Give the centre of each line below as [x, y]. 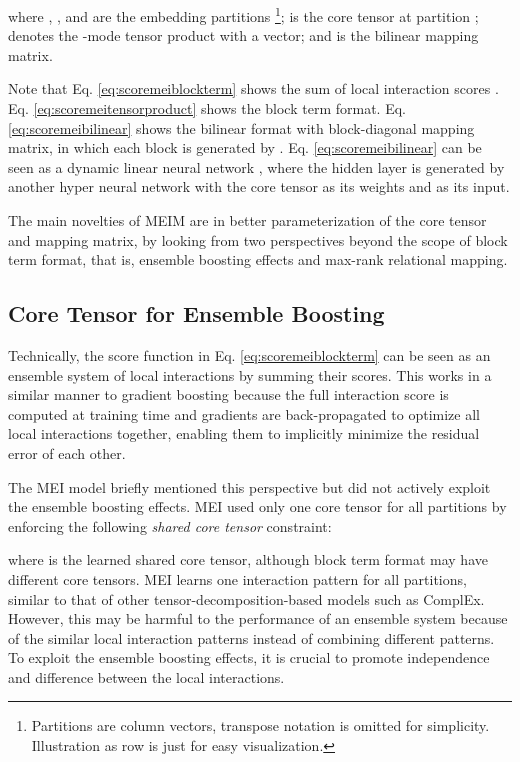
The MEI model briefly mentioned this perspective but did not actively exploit [249, 486]
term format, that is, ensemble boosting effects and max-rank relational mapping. [258, 259]
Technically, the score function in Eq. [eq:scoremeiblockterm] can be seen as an [249, 354]
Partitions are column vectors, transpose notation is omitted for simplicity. [260, 725]
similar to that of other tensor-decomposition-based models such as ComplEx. [246, 598]
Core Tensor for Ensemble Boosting [196, 313]
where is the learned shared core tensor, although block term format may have [248, 559]
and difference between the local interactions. [146, 676]
